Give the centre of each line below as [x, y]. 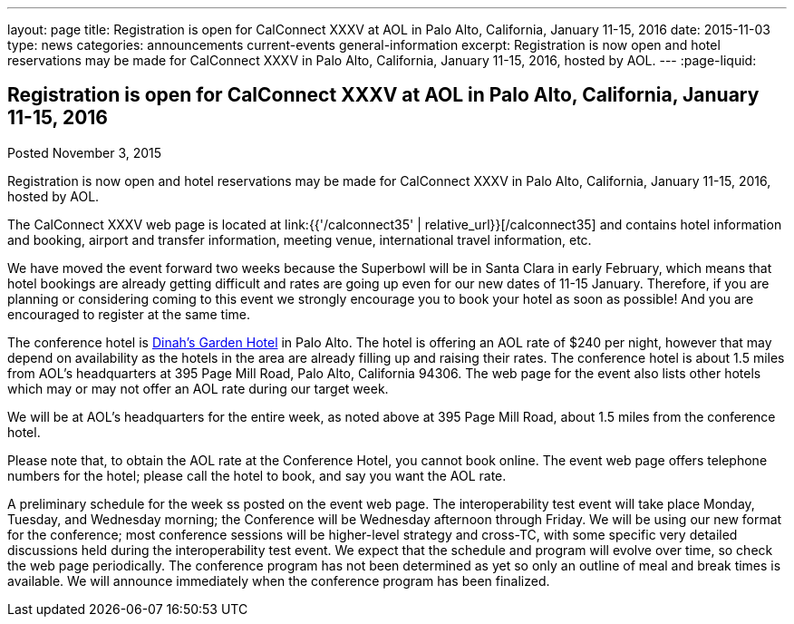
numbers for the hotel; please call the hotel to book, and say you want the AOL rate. [257, 475]
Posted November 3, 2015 [85, 152]
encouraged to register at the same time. [129, 314]
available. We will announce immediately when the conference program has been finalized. [279, 580]
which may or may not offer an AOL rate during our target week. [198, 388]
